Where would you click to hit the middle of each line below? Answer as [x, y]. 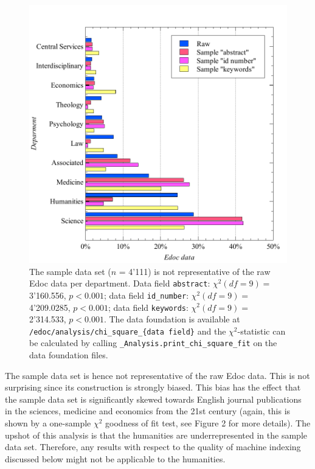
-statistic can [261, 331]
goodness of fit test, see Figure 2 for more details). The [208, 423]
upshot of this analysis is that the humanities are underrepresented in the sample [156, 435]
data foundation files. [69, 355]
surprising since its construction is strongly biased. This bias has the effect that [153, 387]
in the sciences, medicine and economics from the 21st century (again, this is [148, 411]
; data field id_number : [146, 295]
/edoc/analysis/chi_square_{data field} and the [128, 331]
